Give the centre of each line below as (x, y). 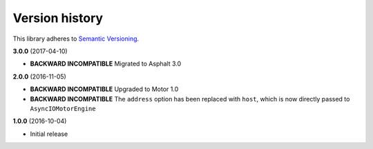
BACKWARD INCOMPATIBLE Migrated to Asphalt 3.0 (106, 64)
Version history (58, 18)
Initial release (49, 134)
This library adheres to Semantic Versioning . (76, 39)
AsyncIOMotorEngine (63, 108)
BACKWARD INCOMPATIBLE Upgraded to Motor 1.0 (104, 89)
